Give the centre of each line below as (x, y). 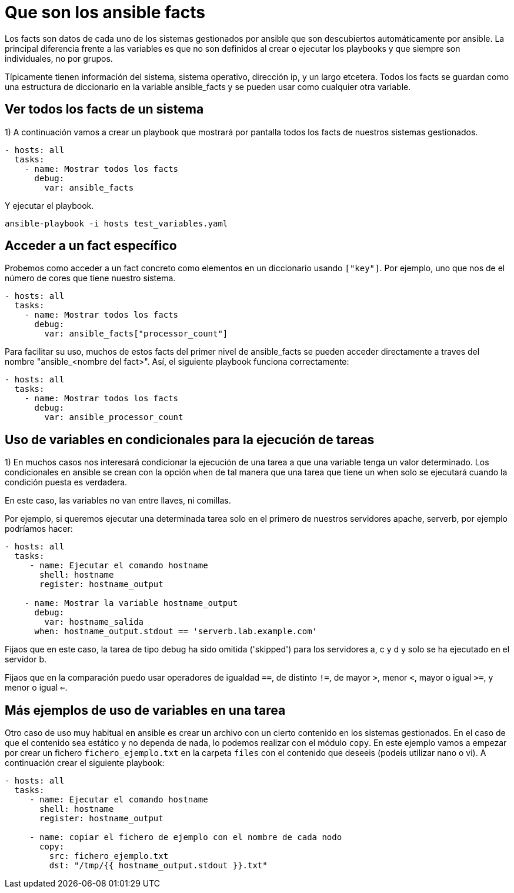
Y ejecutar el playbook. (49, 205)
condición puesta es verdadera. (66, 482)
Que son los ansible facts (105, 12)
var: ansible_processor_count (114, 417)
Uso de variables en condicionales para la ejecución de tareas (190, 439)
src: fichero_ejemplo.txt (109, 856)
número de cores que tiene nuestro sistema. (90, 278)
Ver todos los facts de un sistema (104, 109)
